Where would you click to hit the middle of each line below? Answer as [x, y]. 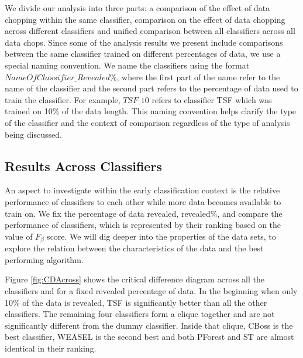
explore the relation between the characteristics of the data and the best [134, 248]
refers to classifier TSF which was [212, 99]
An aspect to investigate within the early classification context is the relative [142, 190]
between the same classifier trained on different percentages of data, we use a [143, 54]
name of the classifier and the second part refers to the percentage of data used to [151, 88]
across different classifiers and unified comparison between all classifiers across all [150, 31]
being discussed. [33, 134]
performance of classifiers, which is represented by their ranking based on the [143, 225]
